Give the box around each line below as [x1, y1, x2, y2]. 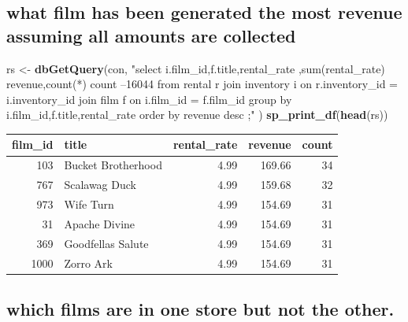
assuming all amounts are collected [6, 23, 296, 47]
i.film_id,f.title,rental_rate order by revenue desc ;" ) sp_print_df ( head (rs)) [6, 106, 388, 123]
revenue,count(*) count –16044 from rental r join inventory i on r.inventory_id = [6, 76, 398, 92]
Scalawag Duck [64, 176, 136, 193]
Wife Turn [64, 196, 114, 212]
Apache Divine [64, 215, 135, 231]
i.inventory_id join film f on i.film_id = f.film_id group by [6, 91, 292, 107]
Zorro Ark [64, 254, 113, 271]
